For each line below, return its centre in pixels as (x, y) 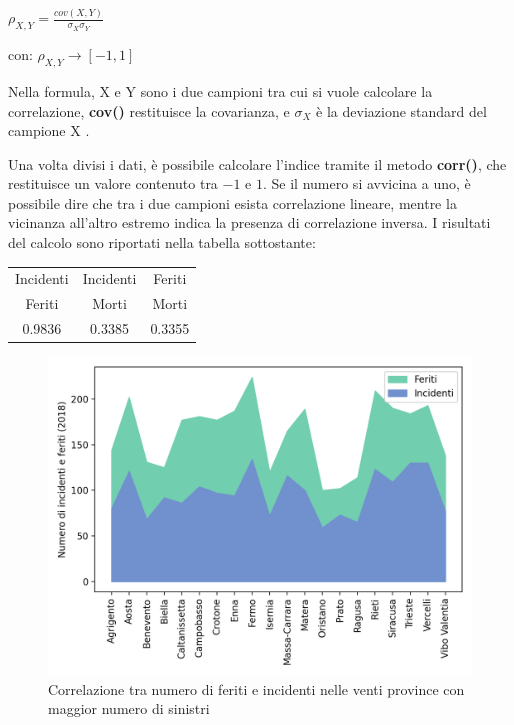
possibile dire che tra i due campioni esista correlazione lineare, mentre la (232, 202)
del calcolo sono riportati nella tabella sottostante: (162, 242)
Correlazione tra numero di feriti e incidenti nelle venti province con (256, 688)
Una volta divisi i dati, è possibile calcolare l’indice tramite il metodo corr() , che (257, 163)
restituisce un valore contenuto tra (113, 183)
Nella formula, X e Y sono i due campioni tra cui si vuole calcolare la (220, 90)
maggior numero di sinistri (129, 708)
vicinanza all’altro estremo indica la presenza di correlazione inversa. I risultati (249, 222)
